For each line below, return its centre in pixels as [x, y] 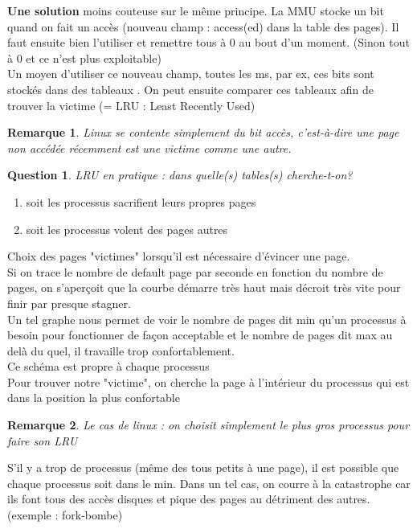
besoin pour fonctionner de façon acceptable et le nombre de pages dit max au [200, 335]
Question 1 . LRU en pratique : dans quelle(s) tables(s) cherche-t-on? [180, 175]
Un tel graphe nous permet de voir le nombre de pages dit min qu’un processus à [207, 319]
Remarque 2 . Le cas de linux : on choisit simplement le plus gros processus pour [208, 425]
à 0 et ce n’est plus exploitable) [84, 57]
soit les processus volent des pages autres [127, 229]
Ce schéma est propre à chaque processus [108, 366]
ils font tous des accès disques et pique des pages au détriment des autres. [189, 499]
